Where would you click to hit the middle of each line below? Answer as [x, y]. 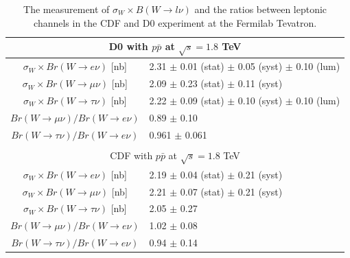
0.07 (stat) [202, 191]
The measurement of [67, 9]
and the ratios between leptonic [261, 9]
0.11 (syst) [260, 83]
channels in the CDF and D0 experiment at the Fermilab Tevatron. [175, 22]
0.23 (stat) [202, 83]
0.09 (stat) [202, 100]
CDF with [131, 155]
